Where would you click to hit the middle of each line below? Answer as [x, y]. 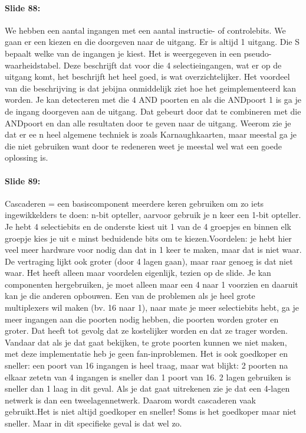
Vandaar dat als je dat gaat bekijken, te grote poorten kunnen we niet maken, [146, 342]
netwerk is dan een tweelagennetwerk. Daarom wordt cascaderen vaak [130, 400]
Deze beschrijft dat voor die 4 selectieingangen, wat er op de [172, 65]
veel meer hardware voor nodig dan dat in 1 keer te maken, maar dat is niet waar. [153, 250]
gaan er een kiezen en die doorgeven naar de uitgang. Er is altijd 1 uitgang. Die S [152, 42]
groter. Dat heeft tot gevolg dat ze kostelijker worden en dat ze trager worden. [147, 331]
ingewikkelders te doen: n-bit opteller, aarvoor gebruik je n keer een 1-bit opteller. [153, 215]
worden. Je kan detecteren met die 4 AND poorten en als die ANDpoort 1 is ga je [153, 100]
